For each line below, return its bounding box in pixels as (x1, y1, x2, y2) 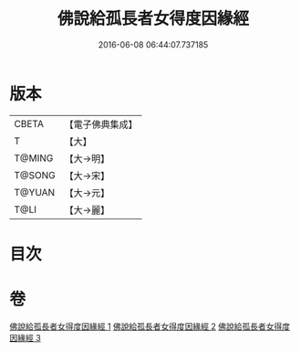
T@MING (14, 152, 54, 165)
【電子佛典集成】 (64, 118, 139, 131)
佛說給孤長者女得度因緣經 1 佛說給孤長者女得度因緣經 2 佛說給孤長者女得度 (9, 321, 290, 332)
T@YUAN (14, 186, 56, 198)
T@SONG (14, 168, 57, 181)
